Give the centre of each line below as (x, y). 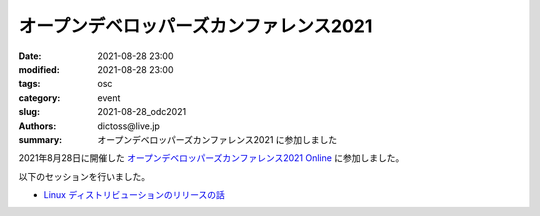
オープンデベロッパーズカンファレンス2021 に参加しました (217, 139)
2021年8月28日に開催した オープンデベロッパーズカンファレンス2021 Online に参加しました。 (211, 158)
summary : (40, 139)
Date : (30, 56)
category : (39, 97)
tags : (29, 84)
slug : (29, 112)
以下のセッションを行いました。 (84, 176)
